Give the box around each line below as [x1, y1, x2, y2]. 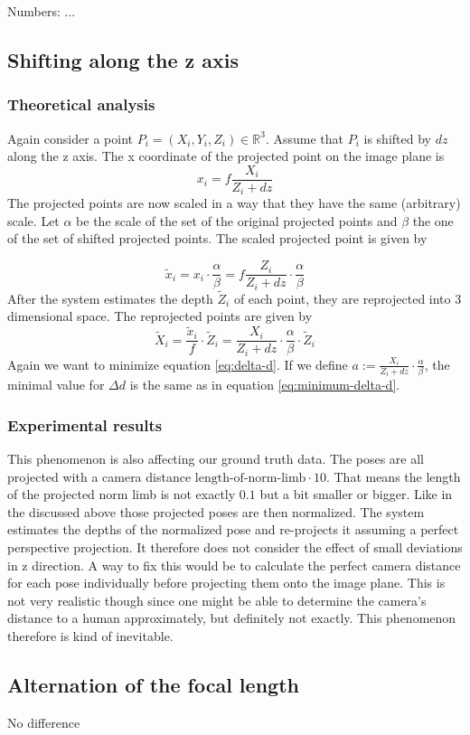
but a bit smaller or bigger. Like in [259, 485, 453, 504]
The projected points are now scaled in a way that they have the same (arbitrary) [7, 193, 461, 212]
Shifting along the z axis [7, 45, 239, 73]
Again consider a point [7, 128, 133, 147]
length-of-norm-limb [194, 471, 306, 485]
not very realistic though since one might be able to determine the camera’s [7, 590, 427, 609]
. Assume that [265, 128, 344, 147]
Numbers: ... [7, 2, 76, 20]
